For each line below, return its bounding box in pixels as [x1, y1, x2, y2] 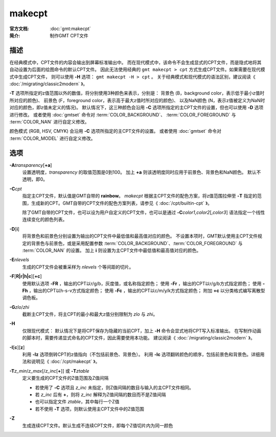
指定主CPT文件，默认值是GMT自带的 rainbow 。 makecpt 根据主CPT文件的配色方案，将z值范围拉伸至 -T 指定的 [22, 193, 258, 199]
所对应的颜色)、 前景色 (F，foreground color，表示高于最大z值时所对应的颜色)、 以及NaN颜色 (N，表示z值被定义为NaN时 [9, 97, 265, 103]
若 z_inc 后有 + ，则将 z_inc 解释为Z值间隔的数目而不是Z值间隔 [35, 391, 166, 398]
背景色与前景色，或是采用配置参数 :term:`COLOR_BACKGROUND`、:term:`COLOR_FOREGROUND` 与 [31, 240, 243, 246]
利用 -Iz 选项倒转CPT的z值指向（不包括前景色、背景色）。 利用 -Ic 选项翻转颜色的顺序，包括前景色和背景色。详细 [22, 351, 260, 357]
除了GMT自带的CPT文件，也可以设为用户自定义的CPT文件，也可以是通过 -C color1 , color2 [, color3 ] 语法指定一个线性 [22, 209, 265, 215]
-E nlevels [9, 257, 29, 263]
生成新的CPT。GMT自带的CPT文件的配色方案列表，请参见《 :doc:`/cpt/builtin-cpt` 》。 [31, 200, 212, 206]
